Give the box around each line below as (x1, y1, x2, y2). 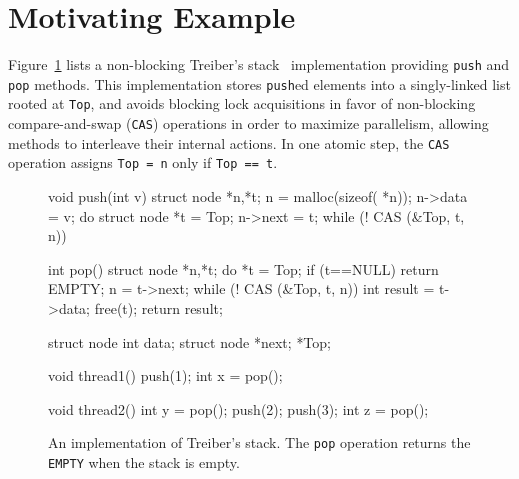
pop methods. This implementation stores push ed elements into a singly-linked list (8, 73, 511, 94)
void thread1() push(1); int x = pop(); (48, 365, 283, 386)
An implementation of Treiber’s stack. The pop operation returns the (48, 432, 471, 453)
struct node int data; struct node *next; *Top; (48, 331, 331, 352)
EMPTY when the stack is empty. (48, 452, 240, 473)
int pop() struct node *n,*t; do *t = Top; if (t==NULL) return (48, 258, 439, 279)
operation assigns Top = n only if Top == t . (8, 152, 278, 173)
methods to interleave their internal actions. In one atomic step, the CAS (8, 132, 450, 153)
